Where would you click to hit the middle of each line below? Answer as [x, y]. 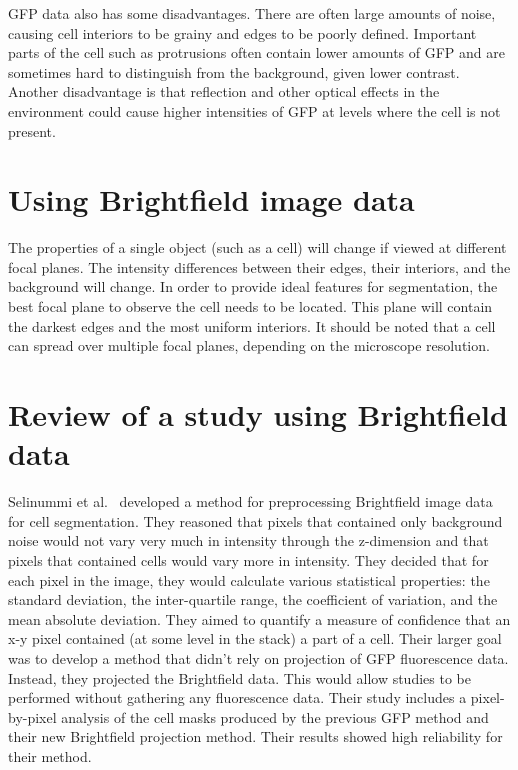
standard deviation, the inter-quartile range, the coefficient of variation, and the [253, 599]
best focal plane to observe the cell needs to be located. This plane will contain [250, 306]
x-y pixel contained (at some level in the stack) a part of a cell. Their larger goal [255, 638]
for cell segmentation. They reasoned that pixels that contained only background [255, 520]
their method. [50, 755]
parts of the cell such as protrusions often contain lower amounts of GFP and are [256, 52]
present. [32, 130]
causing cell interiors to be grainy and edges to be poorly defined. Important [242, 32]
